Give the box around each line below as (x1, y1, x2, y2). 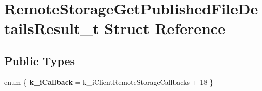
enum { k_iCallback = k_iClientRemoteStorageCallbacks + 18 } (4, 76, 213, 87)
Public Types (4, 52, 75, 68)
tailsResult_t (4, 18, 99, 39)
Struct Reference (104, 18, 225, 39)
